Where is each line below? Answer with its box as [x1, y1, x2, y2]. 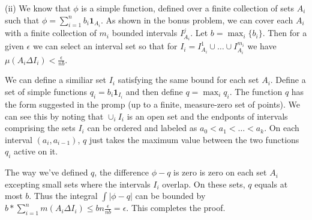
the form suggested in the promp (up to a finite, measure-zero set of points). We [5, 98, 301, 111]
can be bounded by [135, 189, 206, 202]
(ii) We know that [5, 2, 71, 14]
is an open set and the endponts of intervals [127, 109, 288, 122]
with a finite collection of [5, 26, 97, 39]
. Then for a [262, 26, 307, 39]
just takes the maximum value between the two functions [89, 133, 299, 145]
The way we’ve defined [5, 166, 88, 179]
